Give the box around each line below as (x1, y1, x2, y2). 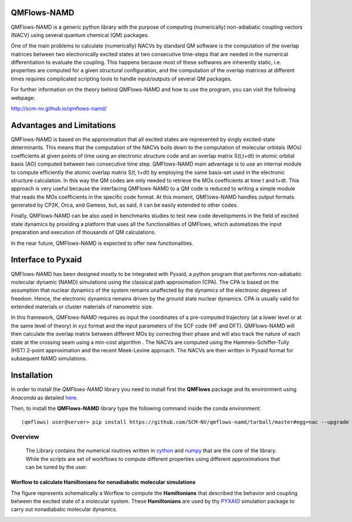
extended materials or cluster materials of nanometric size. (11, 303, 154, 311)
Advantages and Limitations (11, 120, 116, 130)
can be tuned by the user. (25, 464, 87, 471)
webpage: (11, 94, 35, 101)
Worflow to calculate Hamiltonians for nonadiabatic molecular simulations (11, 479, 196, 486)
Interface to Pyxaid (11, 255, 82, 265)
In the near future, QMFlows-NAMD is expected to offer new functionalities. (11, 240, 194, 247)
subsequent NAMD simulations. (11, 355, 87, 362)
